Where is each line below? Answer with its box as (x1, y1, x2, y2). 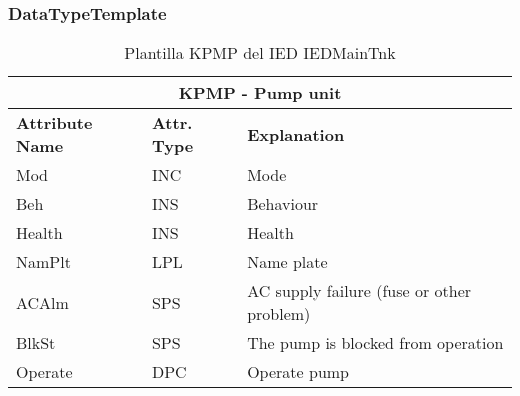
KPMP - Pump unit (178, 81, 342, 105)
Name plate (247, 250, 328, 274)
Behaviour (247, 192, 319, 216)
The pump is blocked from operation (247, 331, 504, 355)
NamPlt (16, 250, 71, 274)
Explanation (247, 122, 345, 146)
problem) (247, 302, 311, 326)
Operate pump (247, 360, 350, 384)
